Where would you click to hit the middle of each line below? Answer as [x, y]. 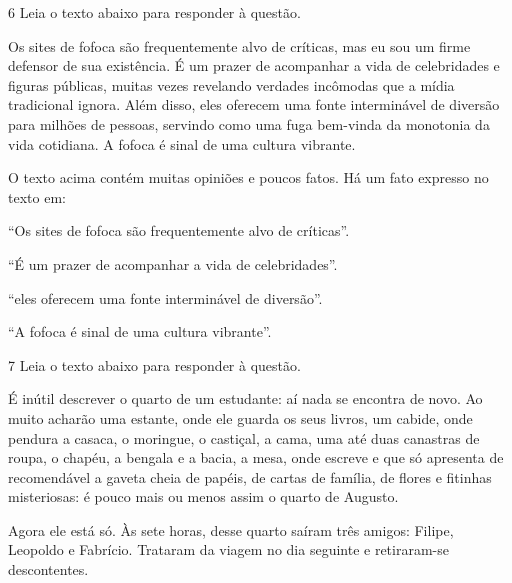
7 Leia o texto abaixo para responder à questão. [154, 364]
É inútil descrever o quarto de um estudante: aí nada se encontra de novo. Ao [245, 398]
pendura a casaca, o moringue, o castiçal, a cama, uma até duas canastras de [244, 437]
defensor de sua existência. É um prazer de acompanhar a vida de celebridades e [254, 65]
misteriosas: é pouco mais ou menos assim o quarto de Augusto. [203, 496]
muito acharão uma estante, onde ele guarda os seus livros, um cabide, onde [240, 417]
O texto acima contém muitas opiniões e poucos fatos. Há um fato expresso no [248, 177]
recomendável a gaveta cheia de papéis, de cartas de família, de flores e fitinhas [250, 476]
